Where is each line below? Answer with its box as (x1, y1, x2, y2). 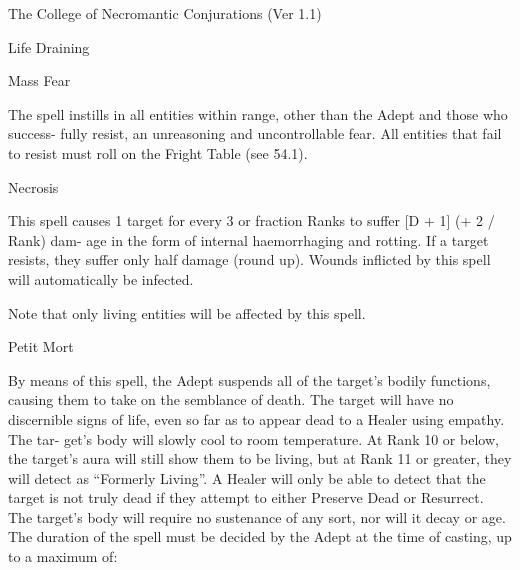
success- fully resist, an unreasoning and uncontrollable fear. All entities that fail (8, 123, 502, 144)
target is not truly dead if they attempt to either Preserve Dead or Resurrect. (8, 487, 484, 508)
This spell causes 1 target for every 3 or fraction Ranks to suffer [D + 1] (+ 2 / (8, 210, 495, 231)
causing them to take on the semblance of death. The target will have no (8, 389, 454, 410)
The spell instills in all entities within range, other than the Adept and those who (8, 103, 508, 124)
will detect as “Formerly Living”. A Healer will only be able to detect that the (8, 467, 486, 488)
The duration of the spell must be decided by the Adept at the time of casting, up (8, 526, 512, 547)
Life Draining (8, 36, 90, 57)
